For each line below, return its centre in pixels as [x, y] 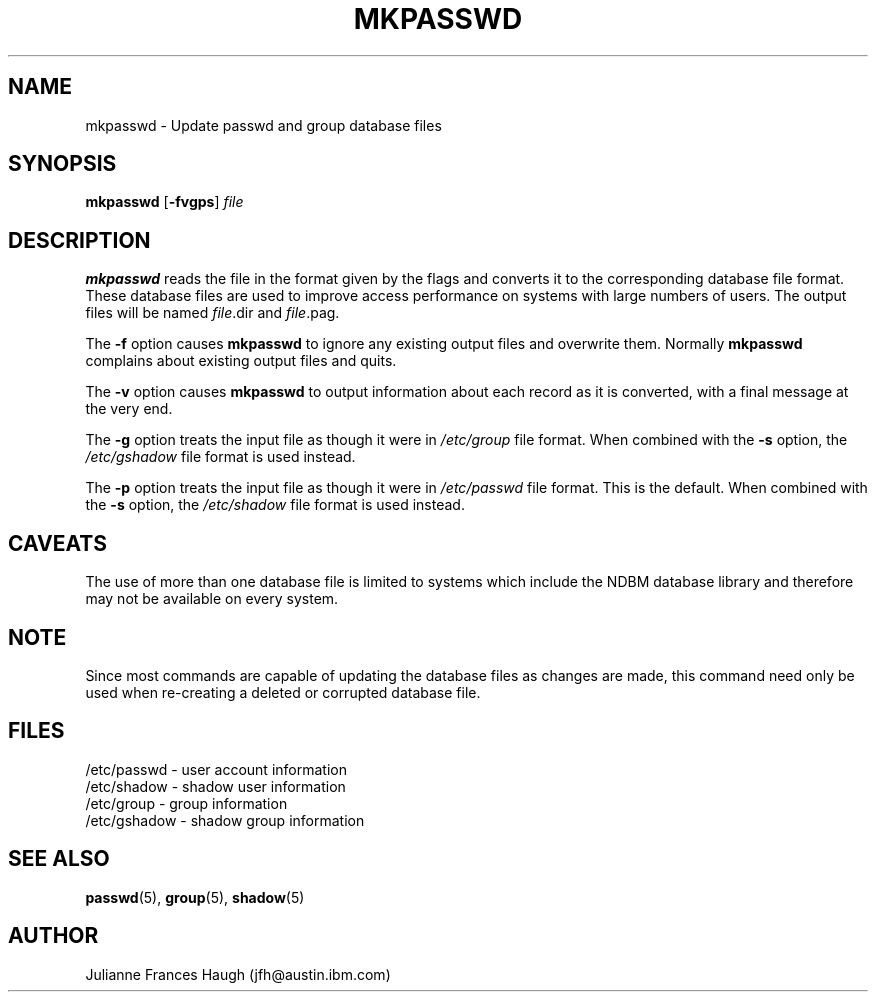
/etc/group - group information [186, 803]
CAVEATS [57, 543]
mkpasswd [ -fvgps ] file [164, 202]
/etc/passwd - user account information [216, 769]
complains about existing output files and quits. [241, 361]
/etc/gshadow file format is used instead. [220, 457]
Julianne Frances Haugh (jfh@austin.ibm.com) [238, 974]
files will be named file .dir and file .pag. [212, 313]
